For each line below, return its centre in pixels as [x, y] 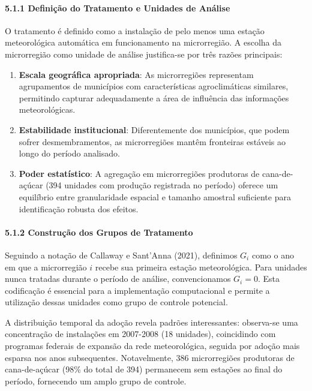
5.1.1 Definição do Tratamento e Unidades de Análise [118, 7]
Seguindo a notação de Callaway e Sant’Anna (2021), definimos [121, 255]
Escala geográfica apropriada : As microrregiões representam [136, 74]
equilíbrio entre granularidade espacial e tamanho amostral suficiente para [155, 196]
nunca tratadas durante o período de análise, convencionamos [118, 279]
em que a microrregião [46, 267]
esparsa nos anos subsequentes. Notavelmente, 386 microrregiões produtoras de [150, 357]
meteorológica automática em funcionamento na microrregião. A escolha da [143, 42]
